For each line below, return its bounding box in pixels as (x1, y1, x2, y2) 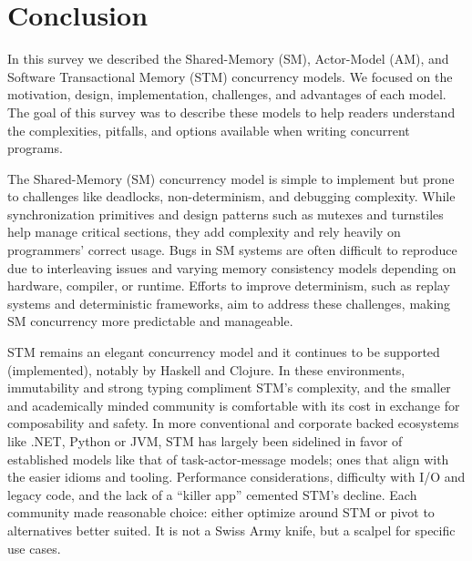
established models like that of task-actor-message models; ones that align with (7, 449, 449, 468)
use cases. (7, 538, 61, 557)
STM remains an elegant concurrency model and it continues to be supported (7, 342, 440, 362)
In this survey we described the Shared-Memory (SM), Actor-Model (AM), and (7, 49, 449, 68)
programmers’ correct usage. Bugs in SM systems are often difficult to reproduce (7, 240, 457, 260)
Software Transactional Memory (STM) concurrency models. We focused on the (7, 66, 453, 86)
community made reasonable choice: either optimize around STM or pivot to (7, 503, 435, 522)
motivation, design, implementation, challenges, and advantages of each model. (7, 85, 446, 104)
